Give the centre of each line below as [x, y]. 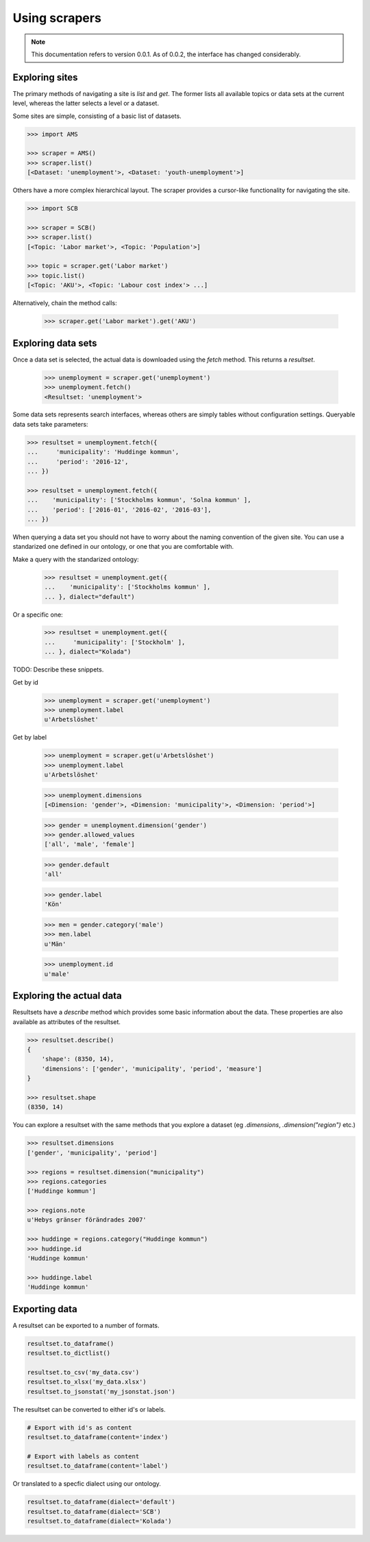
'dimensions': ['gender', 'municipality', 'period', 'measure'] [152, 1069]
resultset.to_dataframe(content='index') [98, 1437]
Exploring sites [45, 77]
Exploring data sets [55, 343]
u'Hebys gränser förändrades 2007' [87, 1220]
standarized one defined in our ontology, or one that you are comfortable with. [123, 547]
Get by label [30, 737]
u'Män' [55, 944]
